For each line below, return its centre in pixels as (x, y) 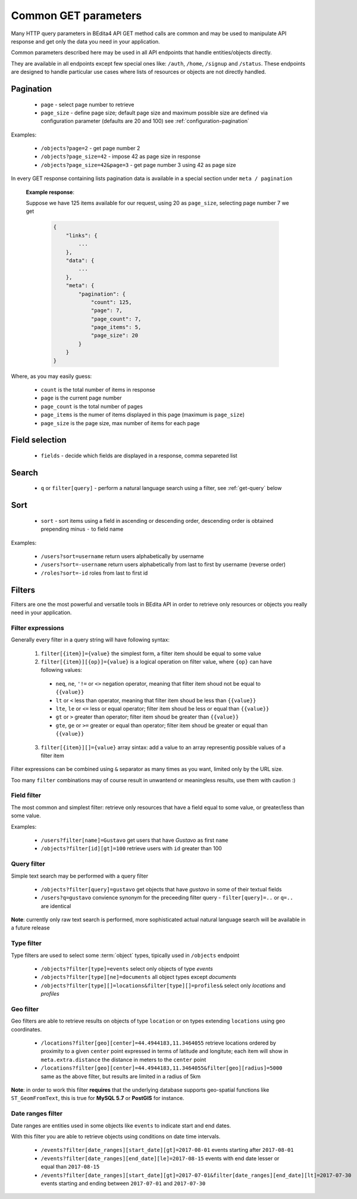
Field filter (26, 795)
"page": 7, (107, 311)
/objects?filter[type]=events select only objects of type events (127, 969)
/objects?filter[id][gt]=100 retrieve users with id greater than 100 (131, 848)
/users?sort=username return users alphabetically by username (123, 556)
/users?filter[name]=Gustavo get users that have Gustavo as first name (134, 840)
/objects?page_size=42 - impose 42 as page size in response (120, 157)
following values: (62, 670)
